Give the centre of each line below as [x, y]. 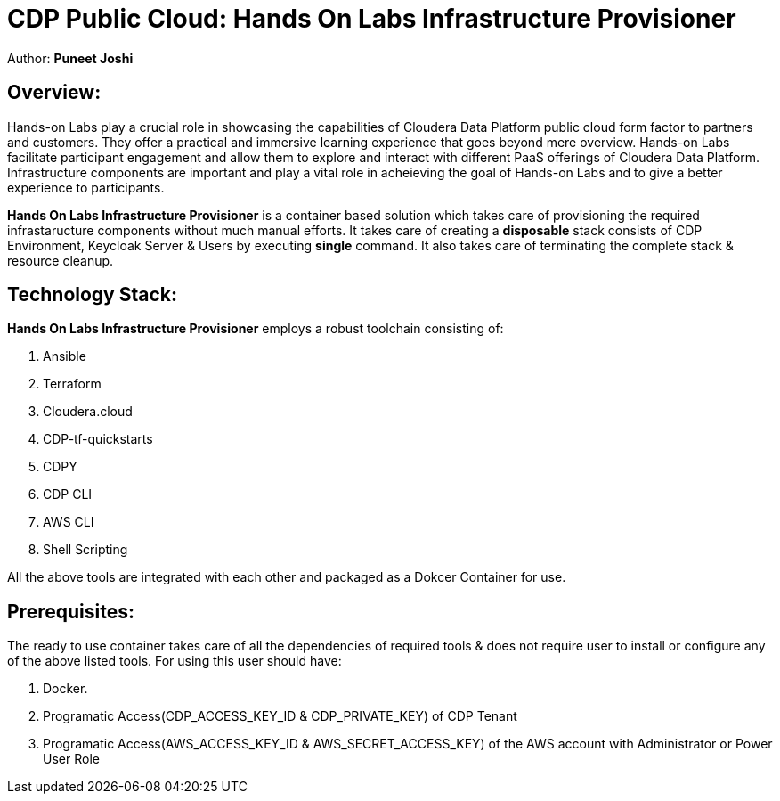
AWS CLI [69, 522]
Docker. [65, 689]
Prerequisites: [71, 611]
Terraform [72, 384]
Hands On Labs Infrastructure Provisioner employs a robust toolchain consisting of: [256, 329]
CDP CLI [68, 494]
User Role [71, 759]
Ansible [65, 356]
